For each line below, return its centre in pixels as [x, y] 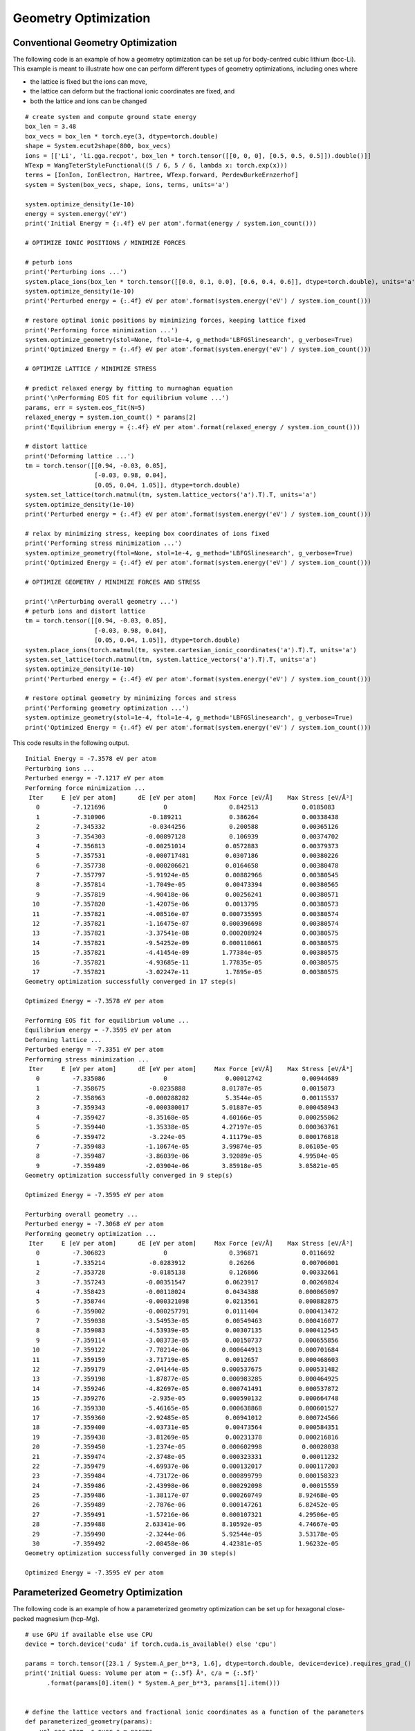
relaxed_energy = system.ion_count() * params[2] [111, 418]
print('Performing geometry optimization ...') [107, 708]
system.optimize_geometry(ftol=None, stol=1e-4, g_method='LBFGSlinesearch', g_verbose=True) [189, 553]
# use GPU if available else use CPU [89, 1634]
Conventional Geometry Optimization [95, 43]
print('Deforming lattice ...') [80, 456]
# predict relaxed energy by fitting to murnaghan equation [129, 388]
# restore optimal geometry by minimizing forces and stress [131, 698]
